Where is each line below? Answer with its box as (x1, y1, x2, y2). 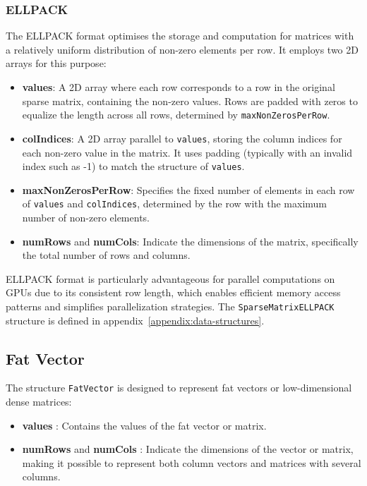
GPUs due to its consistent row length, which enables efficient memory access (6, 285, 341, 300)
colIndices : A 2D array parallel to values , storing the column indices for (22, 130, 342, 145)
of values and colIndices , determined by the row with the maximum (22, 196, 327, 211)
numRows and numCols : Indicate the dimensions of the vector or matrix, (22, 442, 354, 456)
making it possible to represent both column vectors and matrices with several (22, 455, 361, 470)
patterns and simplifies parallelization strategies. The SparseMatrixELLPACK (6, 298, 335, 313)
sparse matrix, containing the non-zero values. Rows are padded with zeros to (22, 93, 358, 108)
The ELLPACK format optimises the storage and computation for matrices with (6, 28, 354, 43)
